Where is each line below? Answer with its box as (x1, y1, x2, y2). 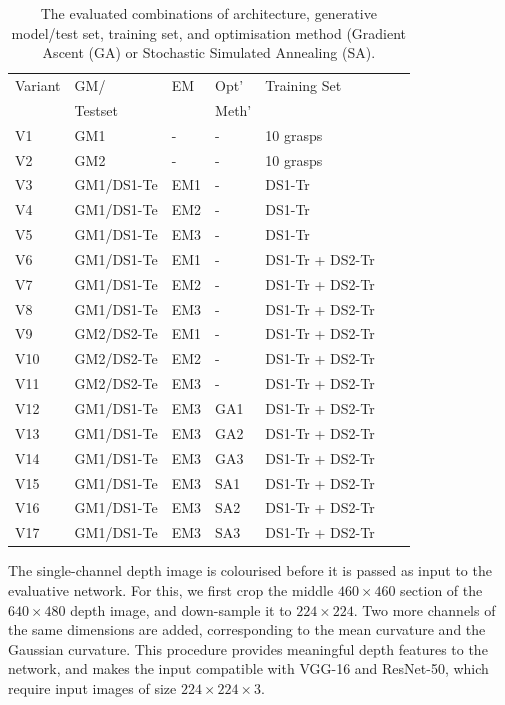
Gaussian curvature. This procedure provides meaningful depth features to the (8, 638, 488, 659)
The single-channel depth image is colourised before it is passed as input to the (8, 560, 492, 581)
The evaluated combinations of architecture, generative (40, 3, 377, 23)
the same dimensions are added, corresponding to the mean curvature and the (8, 619, 486, 640)
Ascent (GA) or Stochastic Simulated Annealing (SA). (42, 42, 376, 63)
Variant (15, 75, 61, 96)
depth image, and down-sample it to (70, 599, 292, 620)
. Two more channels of (353, 599, 496, 620)
